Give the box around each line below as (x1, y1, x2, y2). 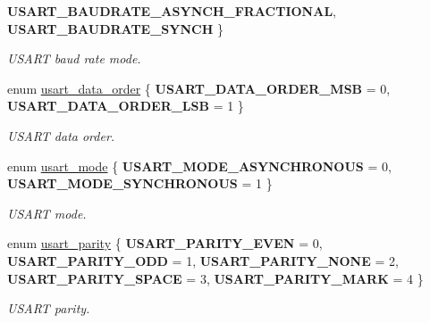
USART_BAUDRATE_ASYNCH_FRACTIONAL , (7, 2, 336, 20)
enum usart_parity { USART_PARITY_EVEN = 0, (7, 234, 323, 253)
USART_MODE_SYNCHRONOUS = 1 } (7, 174, 273, 193)
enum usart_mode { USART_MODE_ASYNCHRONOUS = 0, (7, 156, 392, 175)
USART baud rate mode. (7, 49, 141, 68)
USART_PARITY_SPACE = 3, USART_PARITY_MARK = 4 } (7, 269, 424, 287)
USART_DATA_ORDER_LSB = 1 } (7, 96, 244, 115)
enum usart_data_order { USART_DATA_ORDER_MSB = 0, (7, 79, 391, 97)
